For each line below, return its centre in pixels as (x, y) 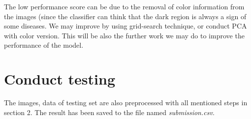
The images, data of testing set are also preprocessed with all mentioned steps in (126, 103)
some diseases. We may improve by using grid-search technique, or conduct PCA (125, 26)
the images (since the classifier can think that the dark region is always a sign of (125, 16)
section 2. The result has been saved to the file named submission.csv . (109, 112)
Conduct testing (60, 79)
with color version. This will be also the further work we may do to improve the (124, 35)
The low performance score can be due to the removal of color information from (124, 6)
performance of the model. (44, 45)
